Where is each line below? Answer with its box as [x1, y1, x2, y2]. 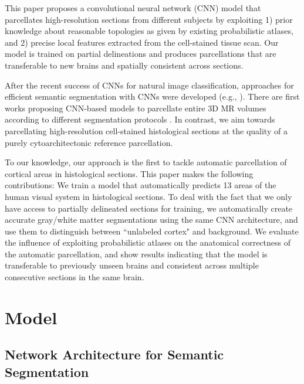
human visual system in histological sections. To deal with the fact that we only [5, 190, 292, 202]
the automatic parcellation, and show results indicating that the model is [5, 247, 268, 260]
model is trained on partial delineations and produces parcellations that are [5, 47, 276, 60]
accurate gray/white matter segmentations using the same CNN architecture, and [5, 213, 298, 226]
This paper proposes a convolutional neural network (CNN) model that [5, 2, 261, 13]
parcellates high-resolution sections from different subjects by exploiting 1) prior [5, 13, 293, 25]
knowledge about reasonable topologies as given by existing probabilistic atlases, [5, 25, 293, 37]
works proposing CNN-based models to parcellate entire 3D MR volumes [5, 101, 266, 114]
